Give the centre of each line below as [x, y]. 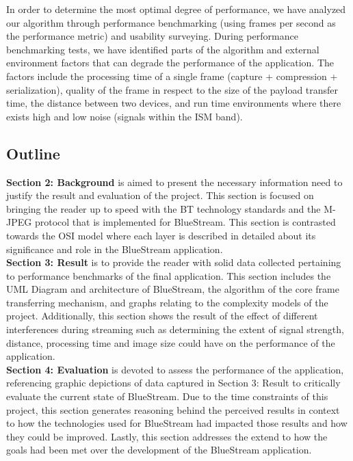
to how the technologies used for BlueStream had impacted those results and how [177, 423]
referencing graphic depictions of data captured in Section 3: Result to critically [173, 383]
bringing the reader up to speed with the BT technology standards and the [164, 208]
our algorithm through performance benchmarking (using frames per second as [171, 22]
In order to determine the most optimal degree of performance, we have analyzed [176, 9]
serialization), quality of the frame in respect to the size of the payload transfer [172, 89]
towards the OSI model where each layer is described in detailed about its [161, 235]
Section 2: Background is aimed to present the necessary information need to [174, 182]
